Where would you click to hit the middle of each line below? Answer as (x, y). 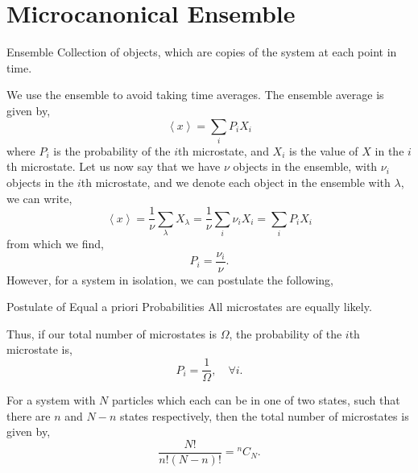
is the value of (324, 150)
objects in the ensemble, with (305, 166)
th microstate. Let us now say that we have (114, 166)
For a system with (51, 400)
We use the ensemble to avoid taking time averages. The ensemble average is (195, 95)
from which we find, (55, 243)
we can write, (39, 198)
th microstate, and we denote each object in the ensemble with (236, 183)
